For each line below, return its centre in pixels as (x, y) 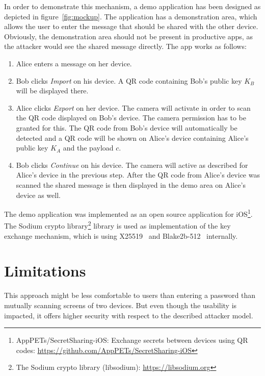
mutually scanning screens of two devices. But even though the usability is (121, 305)
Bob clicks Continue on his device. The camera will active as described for (132, 165)
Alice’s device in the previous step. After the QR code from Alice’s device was (138, 175)
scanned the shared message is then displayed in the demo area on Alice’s (131, 184)
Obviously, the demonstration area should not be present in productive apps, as (128, 36)
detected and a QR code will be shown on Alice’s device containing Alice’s (132, 137)
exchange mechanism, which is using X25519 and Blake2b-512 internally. (121, 235)
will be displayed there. (52, 91)
